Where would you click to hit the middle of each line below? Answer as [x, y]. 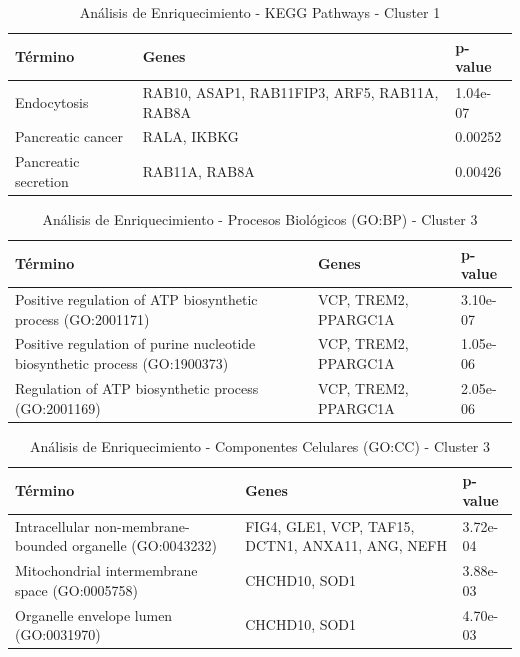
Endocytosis [52, 101]
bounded [41, 545]
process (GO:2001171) [82, 318]
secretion [42, 180]
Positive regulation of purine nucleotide [135, 343]
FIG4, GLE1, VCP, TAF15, [330, 525]
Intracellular [52, 525]
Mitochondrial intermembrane [106, 570]
